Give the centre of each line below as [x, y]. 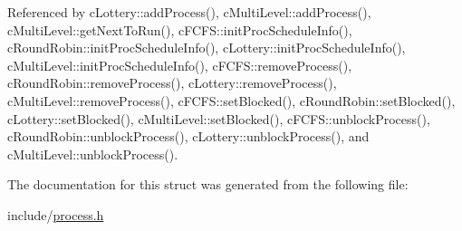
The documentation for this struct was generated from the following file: [208, 184]
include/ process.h [56, 214]
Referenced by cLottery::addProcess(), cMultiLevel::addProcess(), [189, 12]
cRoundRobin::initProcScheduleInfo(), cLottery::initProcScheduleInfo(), [207, 48]
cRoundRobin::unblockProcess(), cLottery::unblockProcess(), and [188, 136]
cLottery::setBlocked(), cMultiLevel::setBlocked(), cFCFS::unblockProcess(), [219, 118]
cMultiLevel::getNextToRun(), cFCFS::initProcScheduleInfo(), [180, 29]
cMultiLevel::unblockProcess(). [93, 154]
